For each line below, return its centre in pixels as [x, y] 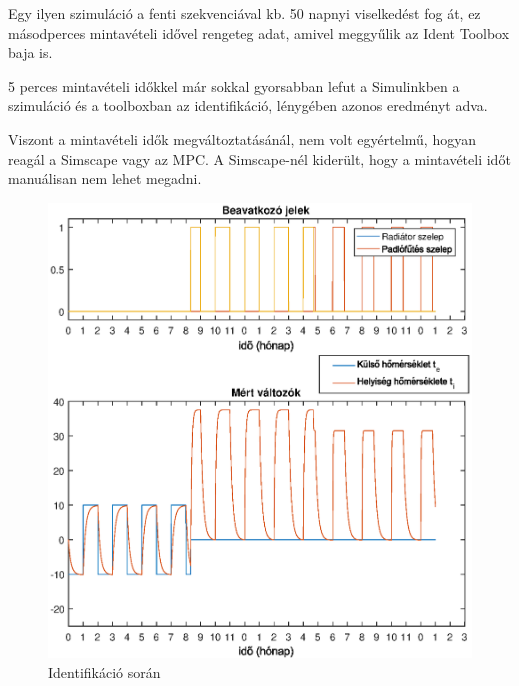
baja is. [30, 52]
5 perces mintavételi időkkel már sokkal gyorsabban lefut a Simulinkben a [234, 85]
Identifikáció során [104, 671]
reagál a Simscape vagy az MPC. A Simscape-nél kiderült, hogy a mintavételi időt [259, 158]
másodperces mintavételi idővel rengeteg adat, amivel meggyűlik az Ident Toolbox [259, 32]
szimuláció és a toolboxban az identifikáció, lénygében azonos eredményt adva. [248, 105]
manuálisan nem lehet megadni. [105, 178]
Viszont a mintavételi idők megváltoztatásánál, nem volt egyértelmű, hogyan [242, 138]
